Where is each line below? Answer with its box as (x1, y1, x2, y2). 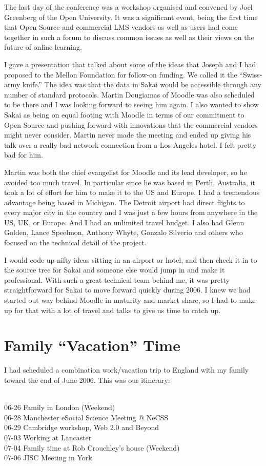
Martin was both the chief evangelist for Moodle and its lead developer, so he (4, 166, 247, 177)
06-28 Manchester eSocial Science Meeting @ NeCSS (4, 412, 169, 422)
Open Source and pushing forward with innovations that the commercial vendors (4, 119, 258, 130)
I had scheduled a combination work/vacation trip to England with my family (4, 364, 249, 375)
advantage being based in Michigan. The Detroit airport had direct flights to (4, 197, 245, 207)
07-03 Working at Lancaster (4, 432, 92, 442)
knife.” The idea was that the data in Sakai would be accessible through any (22, 79, 261, 90)
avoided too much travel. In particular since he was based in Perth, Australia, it (4, 177, 255, 187)
